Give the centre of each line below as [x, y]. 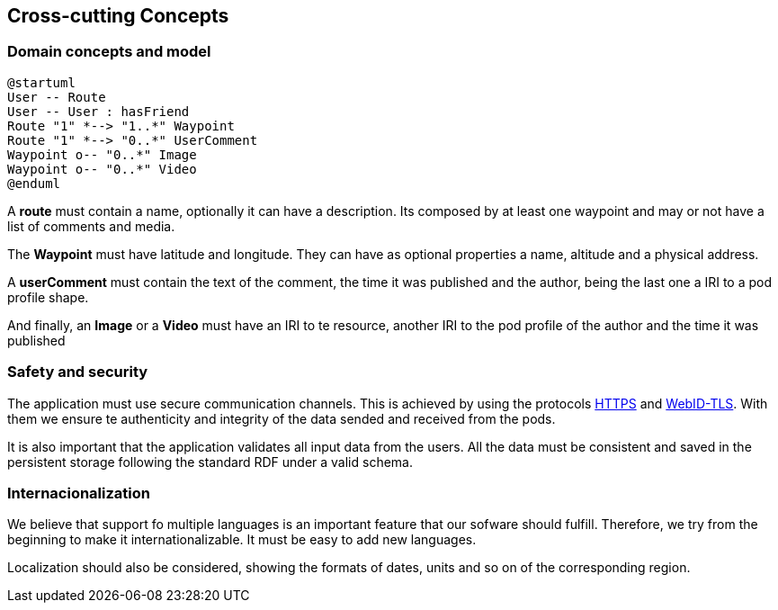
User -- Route [57, 97]
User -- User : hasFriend [98, 111]
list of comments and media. [91, 226]
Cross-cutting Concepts [118, 16]
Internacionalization [79, 493]
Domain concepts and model [109, 52]
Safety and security [78, 372]
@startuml [41, 82]
